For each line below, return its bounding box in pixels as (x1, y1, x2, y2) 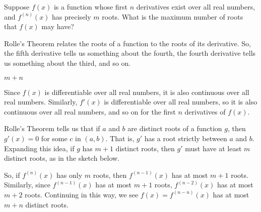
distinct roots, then (115, 143, 175, 153)
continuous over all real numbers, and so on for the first (4, 106, 176, 117)
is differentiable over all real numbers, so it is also (104, 96, 257, 107)
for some (41, 133, 68, 143)
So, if (4, 169, 20, 180)
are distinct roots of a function (127, 123, 222, 134)
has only (56, 169, 83, 180)
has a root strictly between (144, 133, 227, 143)
